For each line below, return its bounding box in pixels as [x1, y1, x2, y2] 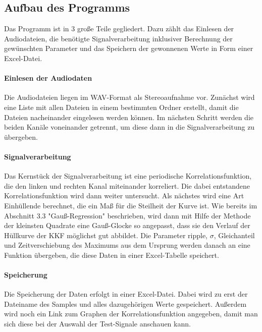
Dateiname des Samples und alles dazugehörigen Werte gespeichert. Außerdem [4, 298, 247, 309]
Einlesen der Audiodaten [4, 73, 92, 83]
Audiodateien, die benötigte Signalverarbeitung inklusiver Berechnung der [4, 33, 233, 43]
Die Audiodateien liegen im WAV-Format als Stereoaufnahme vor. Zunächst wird [4, 92, 255, 102]
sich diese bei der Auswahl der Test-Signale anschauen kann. [4, 318, 191, 329]
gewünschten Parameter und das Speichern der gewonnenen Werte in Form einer [4, 43, 253, 53]
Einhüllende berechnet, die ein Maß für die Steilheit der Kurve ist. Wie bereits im [4, 200, 257, 210]
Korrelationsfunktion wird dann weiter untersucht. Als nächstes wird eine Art [4, 190, 244, 201]
